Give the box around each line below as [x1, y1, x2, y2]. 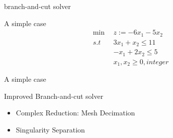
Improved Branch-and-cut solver [4, 90, 104, 101]
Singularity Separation [16, 124, 85, 134]
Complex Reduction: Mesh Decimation [16, 107, 135, 118]
